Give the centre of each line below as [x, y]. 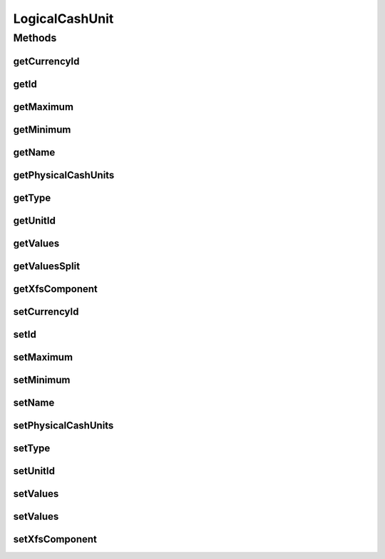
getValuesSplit [47, 266]
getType [32, 197]
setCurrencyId [46, 312]
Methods [35, 38]
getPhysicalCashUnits [64, 175]
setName [34, 402]
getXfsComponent [55, 289]
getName [34, 152]
